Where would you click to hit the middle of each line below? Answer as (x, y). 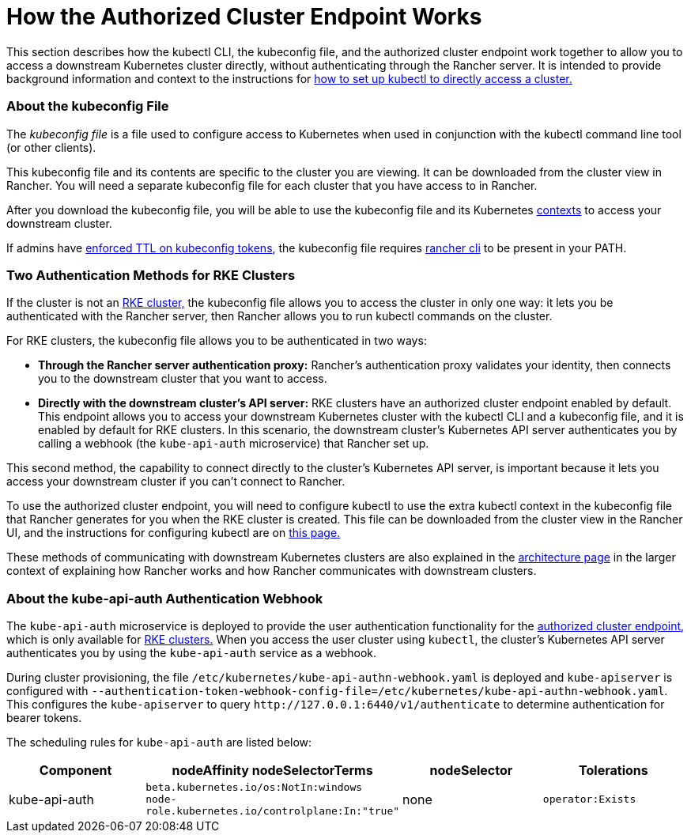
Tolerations (614, 770)
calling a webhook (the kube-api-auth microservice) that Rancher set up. (234, 444)
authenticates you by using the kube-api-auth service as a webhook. (192, 653)
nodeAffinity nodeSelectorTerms (272, 770)
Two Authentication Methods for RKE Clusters (151, 275)
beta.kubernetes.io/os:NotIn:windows (254, 787)
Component (76, 770)
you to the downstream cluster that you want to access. (183, 379)
